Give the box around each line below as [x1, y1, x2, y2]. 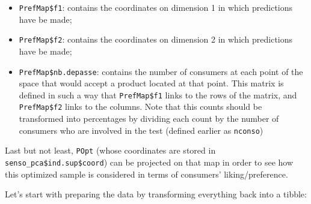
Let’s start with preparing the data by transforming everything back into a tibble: [5, 188, 307, 200]
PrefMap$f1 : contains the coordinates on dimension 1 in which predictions [19, 1, 293, 13]
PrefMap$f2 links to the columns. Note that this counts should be [19, 100, 262, 113]
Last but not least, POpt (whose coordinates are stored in [5, 144, 216, 157]
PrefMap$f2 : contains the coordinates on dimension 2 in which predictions [19, 33, 293, 46]
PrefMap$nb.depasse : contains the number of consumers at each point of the [19, 65, 303, 77]
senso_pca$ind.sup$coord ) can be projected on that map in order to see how [5, 155, 294, 168]
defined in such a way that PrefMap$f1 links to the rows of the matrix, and [19, 88, 297, 101]
